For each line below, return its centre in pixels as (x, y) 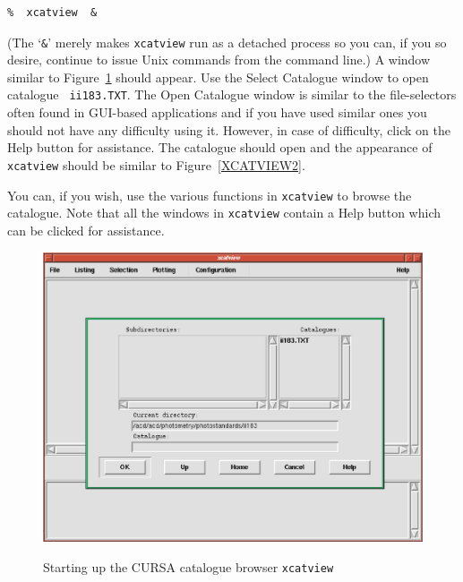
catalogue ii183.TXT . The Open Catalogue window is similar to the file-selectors (232, 94)
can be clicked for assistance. (86, 230)
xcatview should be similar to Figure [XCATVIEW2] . (156, 164)
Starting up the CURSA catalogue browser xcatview (189, 566)
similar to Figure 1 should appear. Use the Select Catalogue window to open (218, 77)
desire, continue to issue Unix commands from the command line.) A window (219, 60)
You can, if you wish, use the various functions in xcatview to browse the (210, 195)
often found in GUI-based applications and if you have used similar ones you (217, 112)
